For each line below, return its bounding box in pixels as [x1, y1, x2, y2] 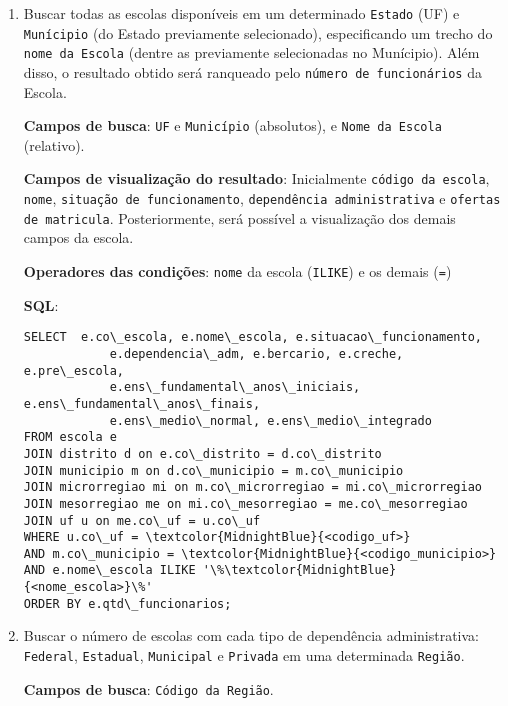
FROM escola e [23, 430, 117, 445]
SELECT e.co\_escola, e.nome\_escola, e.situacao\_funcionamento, [23, 330, 482, 345]
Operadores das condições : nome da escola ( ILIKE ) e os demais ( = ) [23, 261, 452, 282]
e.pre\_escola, [23, 363, 125, 378]
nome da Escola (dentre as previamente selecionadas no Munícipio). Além [23, 42, 480, 63]
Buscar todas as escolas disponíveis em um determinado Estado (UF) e [23, 3, 460, 23]
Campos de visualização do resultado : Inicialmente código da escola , [23, 168, 490, 189]
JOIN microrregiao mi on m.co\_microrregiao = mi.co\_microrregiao [23, 480, 482, 495]
